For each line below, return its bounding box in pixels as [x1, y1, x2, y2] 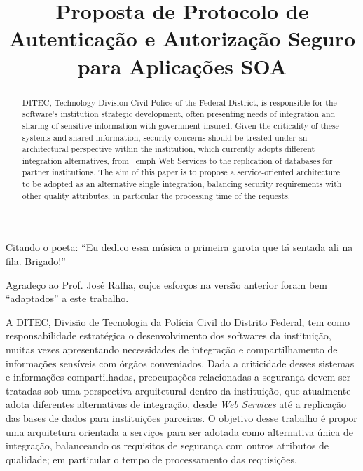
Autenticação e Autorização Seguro [8, 24, 356, 53]
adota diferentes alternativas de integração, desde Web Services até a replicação [6, 397, 347, 411]
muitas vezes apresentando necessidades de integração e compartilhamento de [6, 342, 338, 357]
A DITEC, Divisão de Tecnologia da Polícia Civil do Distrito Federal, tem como [6, 314, 350, 329]
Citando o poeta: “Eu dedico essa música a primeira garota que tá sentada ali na [6, 240, 353, 254]
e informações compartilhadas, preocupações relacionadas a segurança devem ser [6, 369, 351, 384]
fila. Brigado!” [6, 254, 66, 268]
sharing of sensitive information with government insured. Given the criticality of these [22, 119, 339, 131]
